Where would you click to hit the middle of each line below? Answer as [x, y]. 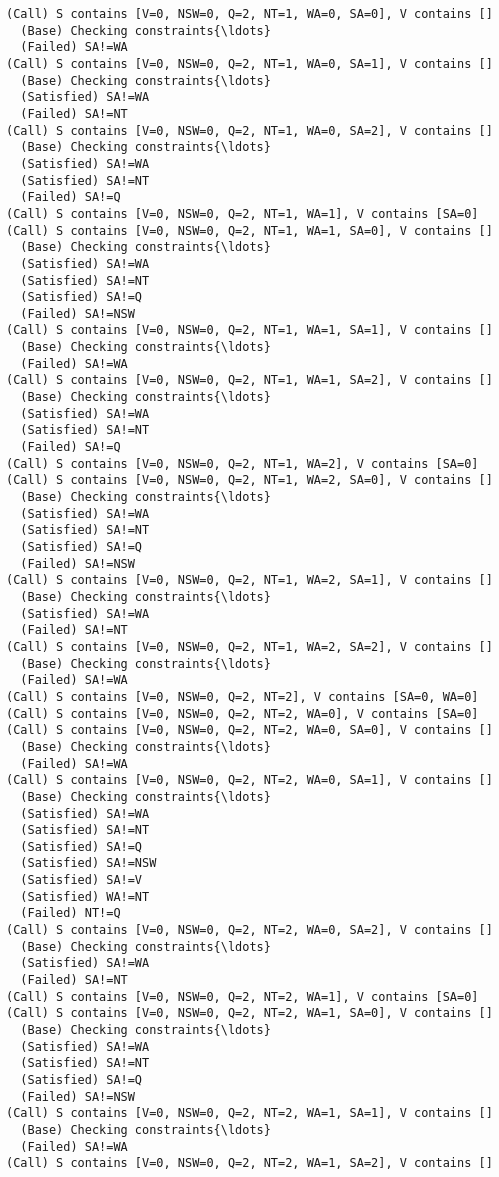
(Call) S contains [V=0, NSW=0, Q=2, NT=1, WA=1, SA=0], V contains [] [249, 230]
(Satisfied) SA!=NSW [88, 863]
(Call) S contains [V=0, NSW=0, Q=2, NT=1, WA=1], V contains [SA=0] [242, 213]
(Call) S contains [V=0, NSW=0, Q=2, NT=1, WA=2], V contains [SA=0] [242, 463]
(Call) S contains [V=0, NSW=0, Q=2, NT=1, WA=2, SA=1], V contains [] [249, 580]
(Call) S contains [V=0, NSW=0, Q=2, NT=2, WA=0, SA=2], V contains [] [249, 930]
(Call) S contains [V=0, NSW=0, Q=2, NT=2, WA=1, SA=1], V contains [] [249, 1113]
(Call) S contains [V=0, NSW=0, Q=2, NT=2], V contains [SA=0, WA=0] [242, 696]
